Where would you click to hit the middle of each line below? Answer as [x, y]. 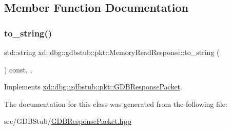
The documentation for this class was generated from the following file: [116, 104]
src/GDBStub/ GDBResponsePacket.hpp [68, 121]
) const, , [18, 69]
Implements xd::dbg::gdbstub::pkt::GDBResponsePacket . [93, 87]
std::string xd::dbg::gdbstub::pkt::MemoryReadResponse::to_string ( [112, 52]
